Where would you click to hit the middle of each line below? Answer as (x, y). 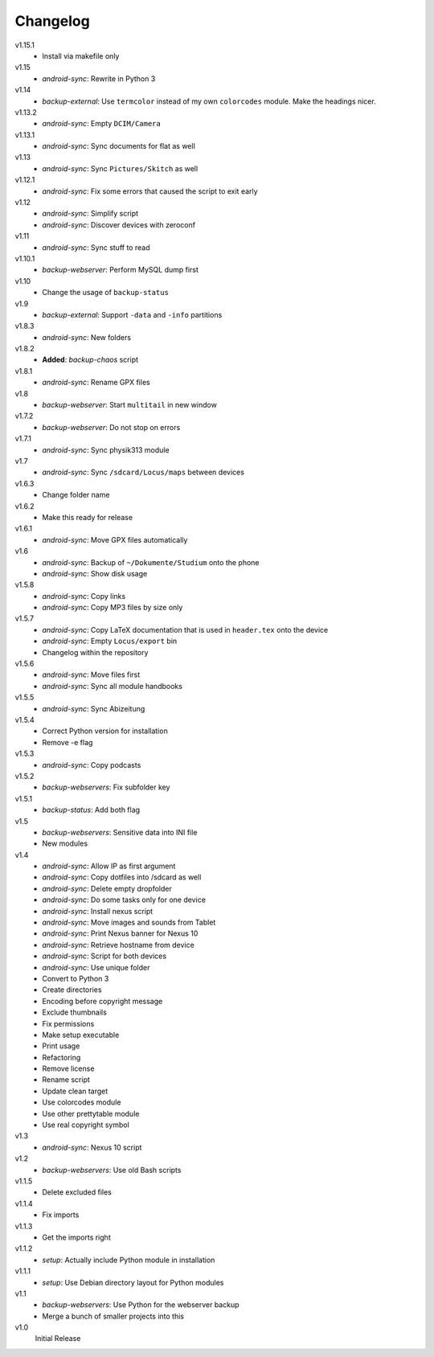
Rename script (66, 1080)
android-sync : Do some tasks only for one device (124, 900)
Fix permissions (68, 1023)
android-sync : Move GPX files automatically (115, 539)
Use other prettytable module (91, 1113)
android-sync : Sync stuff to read (96, 247)
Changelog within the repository (95, 652)
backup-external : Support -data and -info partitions (132, 314)
